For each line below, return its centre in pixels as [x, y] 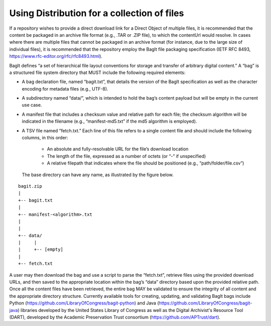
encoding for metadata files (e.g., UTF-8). [65, 89]
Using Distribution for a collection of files [97, 13]
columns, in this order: [45, 138]
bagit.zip [30, 186]
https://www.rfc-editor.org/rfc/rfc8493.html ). [56, 56]
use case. [32, 105]
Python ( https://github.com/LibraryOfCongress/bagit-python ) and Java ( [84, 303]
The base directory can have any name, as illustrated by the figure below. [98, 175]
